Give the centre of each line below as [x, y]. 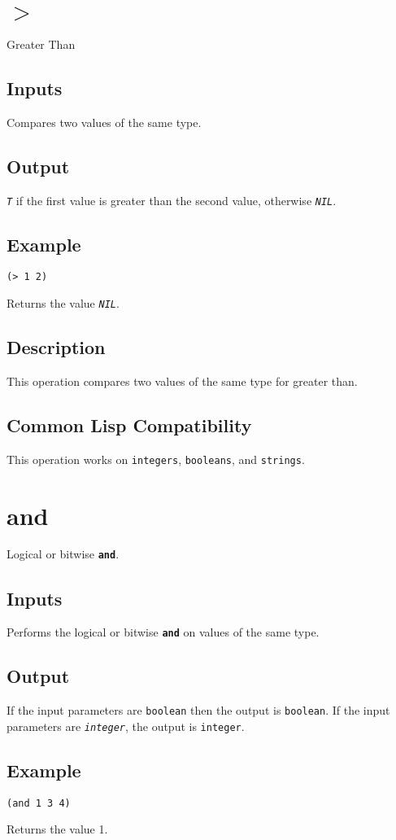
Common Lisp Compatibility [129, 424]
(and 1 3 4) [39, 803]
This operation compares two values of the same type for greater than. [182, 381]
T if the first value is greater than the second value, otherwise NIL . [172, 200]
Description [56, 347]
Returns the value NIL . [63, 303]
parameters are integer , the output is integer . [126, 726]
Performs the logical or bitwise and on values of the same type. [163, 632]
